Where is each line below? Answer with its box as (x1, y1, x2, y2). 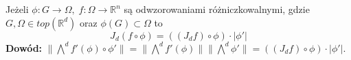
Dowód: (5, 40, 43, 55)
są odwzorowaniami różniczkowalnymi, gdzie (124, 2, 310, 16)
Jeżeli (5, 2, 29, 16)
